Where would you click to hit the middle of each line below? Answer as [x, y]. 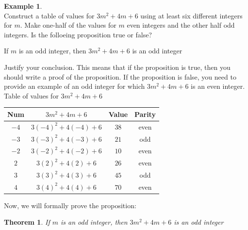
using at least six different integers [191, 15]
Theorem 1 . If [27, 222]
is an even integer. [218, 86]
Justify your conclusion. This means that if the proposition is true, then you [117, 67]
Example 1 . [23, 6]
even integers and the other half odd [181, 25]
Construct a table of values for [49, 15]
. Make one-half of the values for [68, 25]
